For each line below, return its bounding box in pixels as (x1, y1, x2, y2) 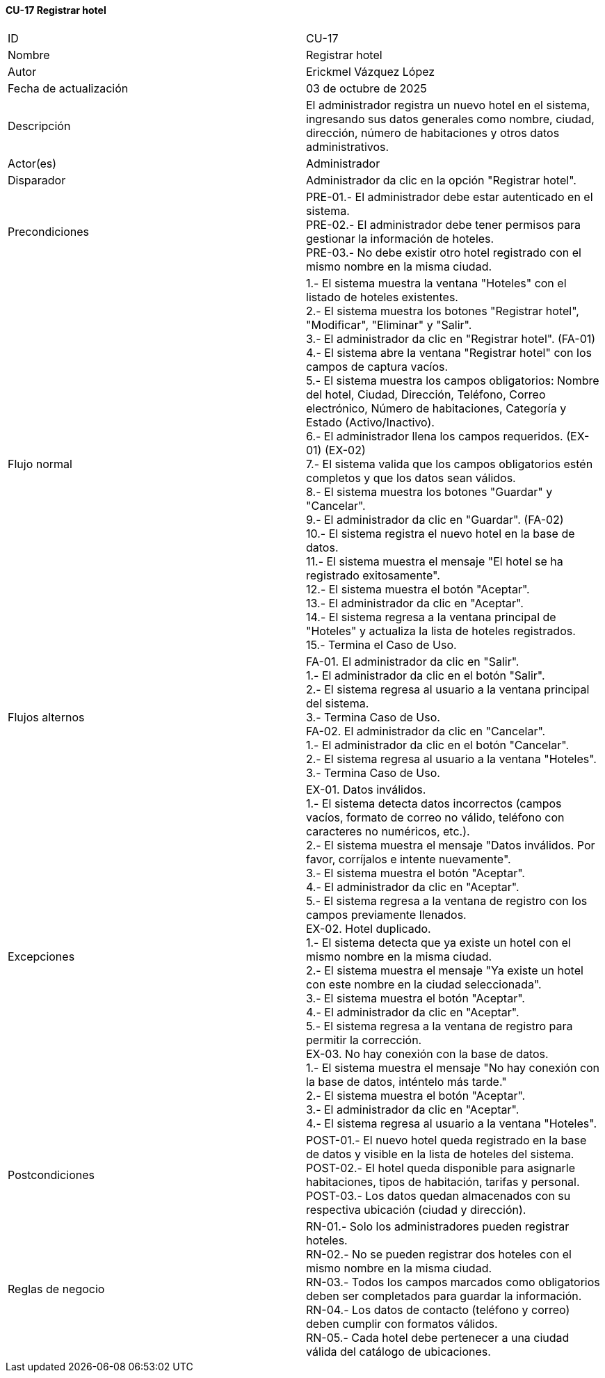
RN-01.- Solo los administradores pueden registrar (306, 1219, 570, 1233)
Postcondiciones (8, 1167, 95, 1182)
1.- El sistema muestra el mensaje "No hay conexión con (306, 1060, 600, 1075)
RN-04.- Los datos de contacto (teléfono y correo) (306, 1302, 570, 1317)
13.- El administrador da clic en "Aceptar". (306, 595, 524, 610)
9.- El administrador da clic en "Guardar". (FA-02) (306, 512, 564, 527)
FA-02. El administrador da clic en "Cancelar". (306, 723, 546, 738)
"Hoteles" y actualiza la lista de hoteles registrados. (306, 623, 576, 638)
